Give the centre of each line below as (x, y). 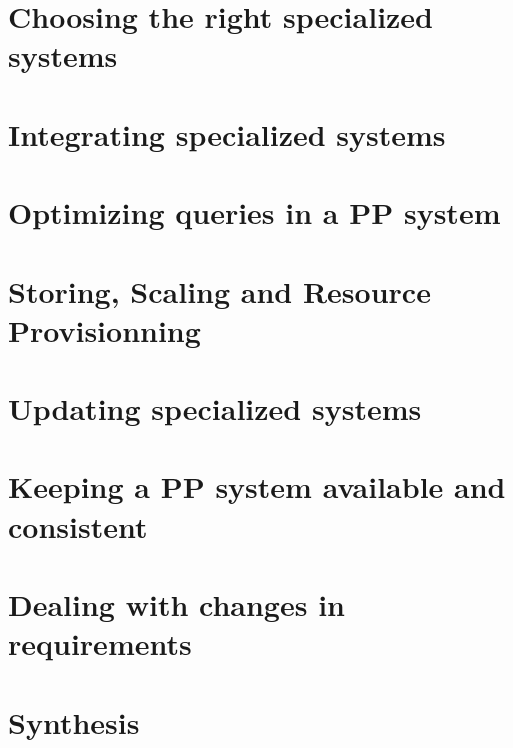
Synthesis (74, 721)
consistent (78, 525)
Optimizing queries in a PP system (254, 212)
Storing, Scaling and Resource (219, 290)
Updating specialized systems (215, 408)
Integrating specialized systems (227, 133)
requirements (100, 643)
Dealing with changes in (176, 604)
